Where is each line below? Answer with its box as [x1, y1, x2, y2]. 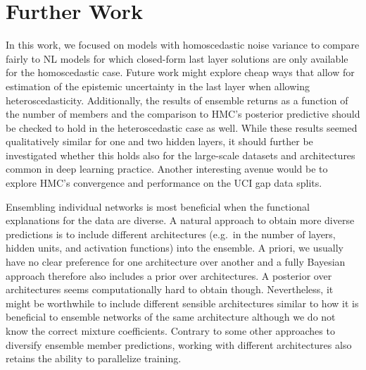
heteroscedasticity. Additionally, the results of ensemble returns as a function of [6, 92, 348, 107]
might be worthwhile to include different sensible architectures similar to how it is [6, 295, 359, 310]
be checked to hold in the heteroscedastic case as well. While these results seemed [6, 120, 358, 135]
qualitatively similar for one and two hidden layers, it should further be [6, 134, 313, 149]
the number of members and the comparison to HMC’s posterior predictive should [6, 106, 360, 121]
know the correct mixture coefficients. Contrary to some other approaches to [6, 323, 335, 338]
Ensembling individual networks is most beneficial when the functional [6, 199, 310, 214]
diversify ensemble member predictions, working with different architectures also [6, 337, 352, 352]
